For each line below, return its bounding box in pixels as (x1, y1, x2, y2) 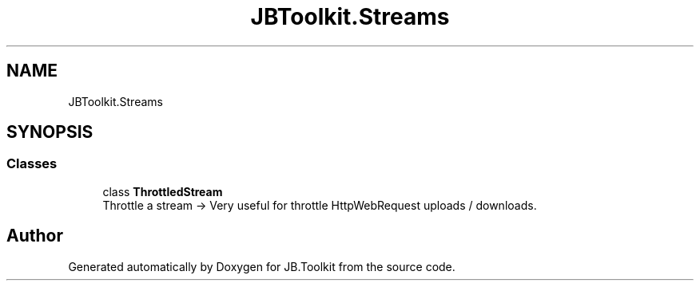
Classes (6, 155, 58, 172)
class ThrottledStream (102, 184, 223, 199)
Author (6, 226, 63, 246)
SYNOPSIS (6, 122, 93, 143)
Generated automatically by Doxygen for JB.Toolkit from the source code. (68, 259, 455, 273)
